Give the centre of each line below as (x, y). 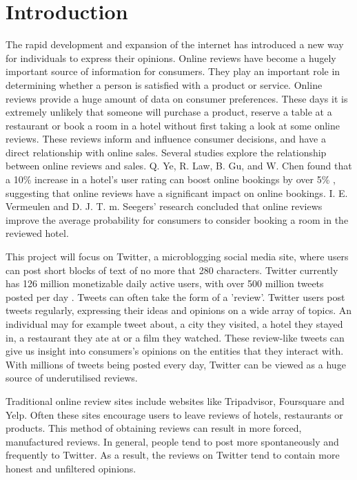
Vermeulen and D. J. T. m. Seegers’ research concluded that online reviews (164, 206)
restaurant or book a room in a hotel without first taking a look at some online (173, 125)
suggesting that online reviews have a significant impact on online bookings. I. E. (177, 192)
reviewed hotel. (37, 233)
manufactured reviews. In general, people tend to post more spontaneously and (172, 441)
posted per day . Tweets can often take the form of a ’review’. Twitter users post (175, 296)
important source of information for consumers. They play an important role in (173, 71)
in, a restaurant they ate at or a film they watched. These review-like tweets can (175, 337)
